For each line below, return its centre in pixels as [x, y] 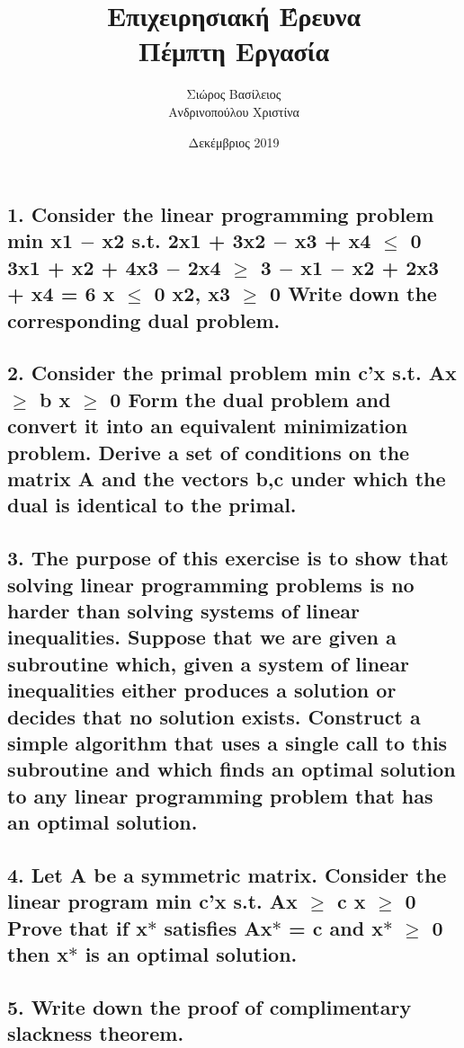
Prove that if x [77, 927]
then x [38, 954]
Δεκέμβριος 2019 [234, 142]
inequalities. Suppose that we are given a [202, 637]
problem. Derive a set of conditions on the [209, 452]
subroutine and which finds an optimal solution [232, 769]
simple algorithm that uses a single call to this [228, 742]
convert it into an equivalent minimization [208, 426]
